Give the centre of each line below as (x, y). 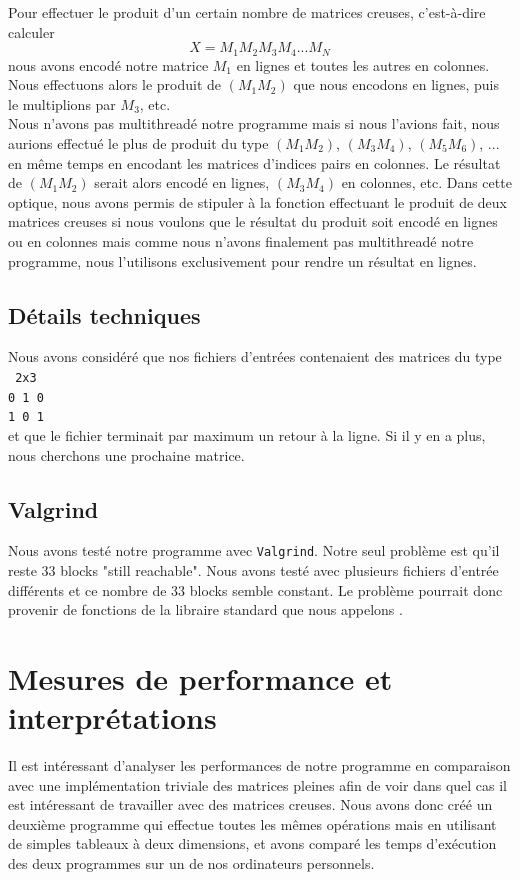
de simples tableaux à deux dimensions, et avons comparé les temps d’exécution (252, 843)
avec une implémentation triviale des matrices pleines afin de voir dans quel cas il (258, 784)
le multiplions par (62, 103)
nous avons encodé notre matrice (108, 64)
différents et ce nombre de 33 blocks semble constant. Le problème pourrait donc (255, 589)
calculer (31, 31)
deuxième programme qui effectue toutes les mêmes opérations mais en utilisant (252, 823)
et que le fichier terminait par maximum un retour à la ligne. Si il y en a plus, (247, 434)
